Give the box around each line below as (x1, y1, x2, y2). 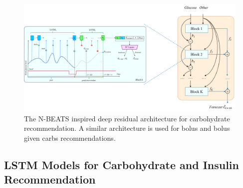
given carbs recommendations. (24, 132, 116, 143)
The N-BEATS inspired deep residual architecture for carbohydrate (24, 113, 230, 123)
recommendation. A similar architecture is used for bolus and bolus (24, 123, 230, 133)
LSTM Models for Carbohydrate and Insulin (4, 157, 239, 172)
